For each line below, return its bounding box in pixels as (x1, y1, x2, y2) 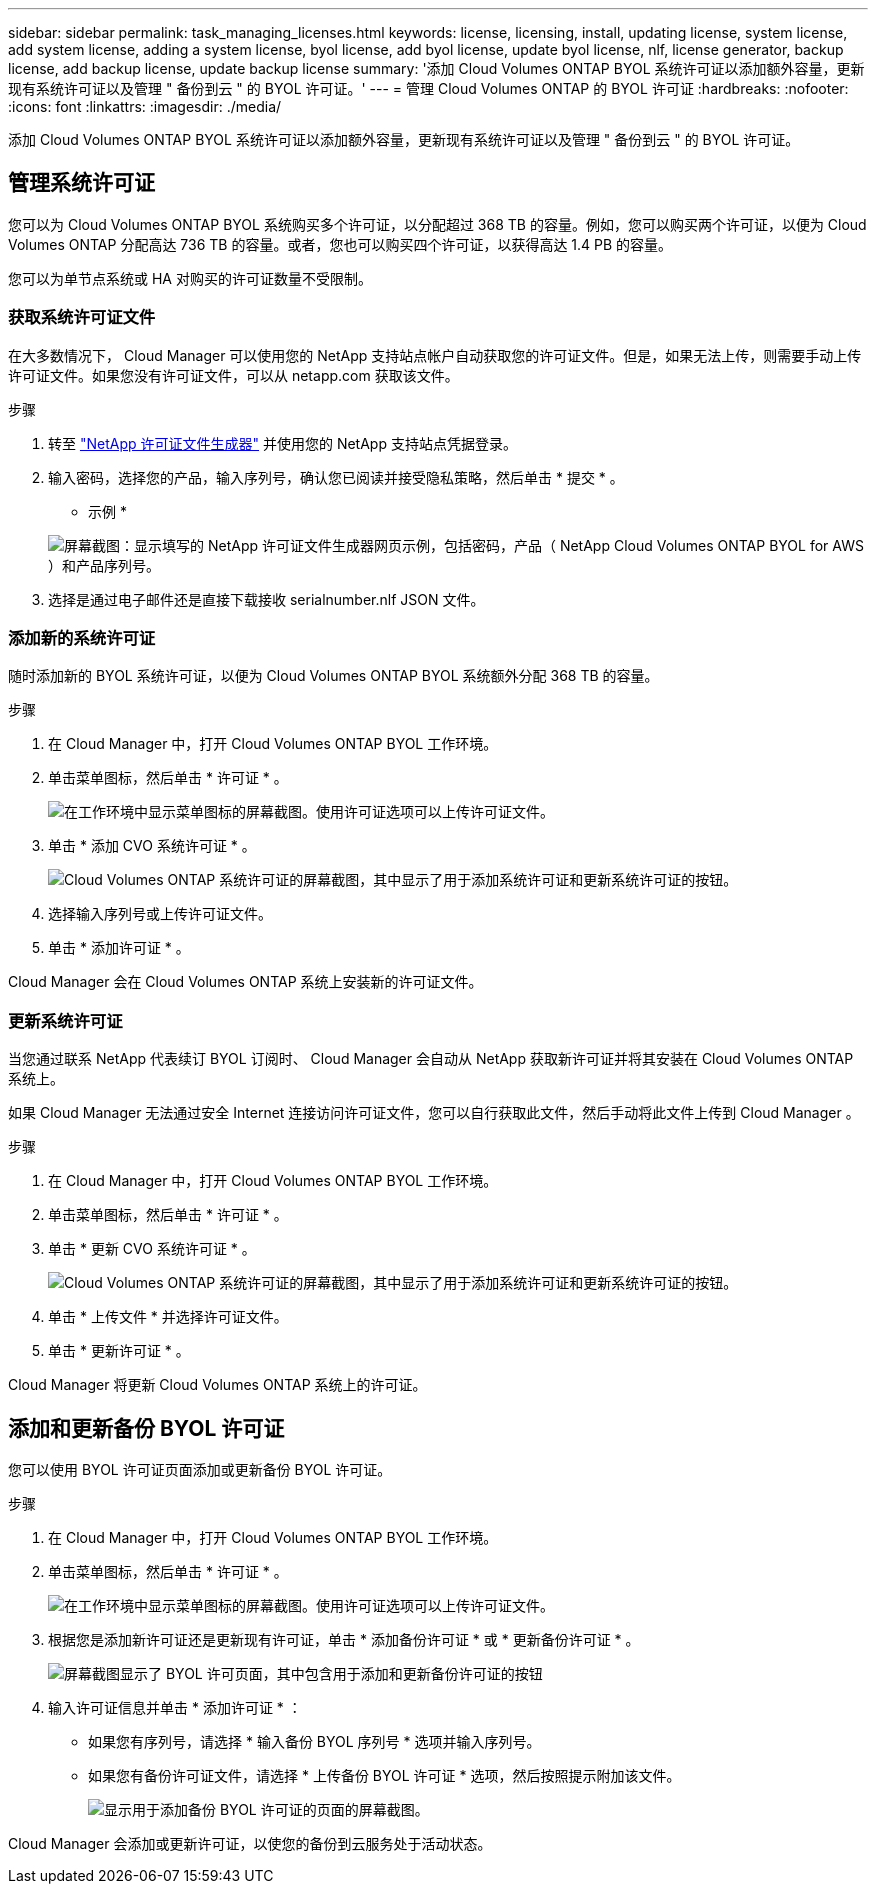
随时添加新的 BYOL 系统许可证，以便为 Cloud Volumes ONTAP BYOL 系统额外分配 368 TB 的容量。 (8, 667, 659, 685)
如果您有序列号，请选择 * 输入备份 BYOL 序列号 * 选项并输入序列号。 (88, 1732, 541, 1750)
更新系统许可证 (8, 1010, 123, 1031)
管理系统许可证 (8, 170, 155, 196)
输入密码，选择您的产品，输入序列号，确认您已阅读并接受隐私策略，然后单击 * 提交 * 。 (48, 468, 624, 486)
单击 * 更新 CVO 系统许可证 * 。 (48, 1240, 256, 1258)
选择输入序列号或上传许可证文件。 (48, 905, 272, 923)
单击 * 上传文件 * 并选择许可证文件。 (48, 1308, 288, 1326)
